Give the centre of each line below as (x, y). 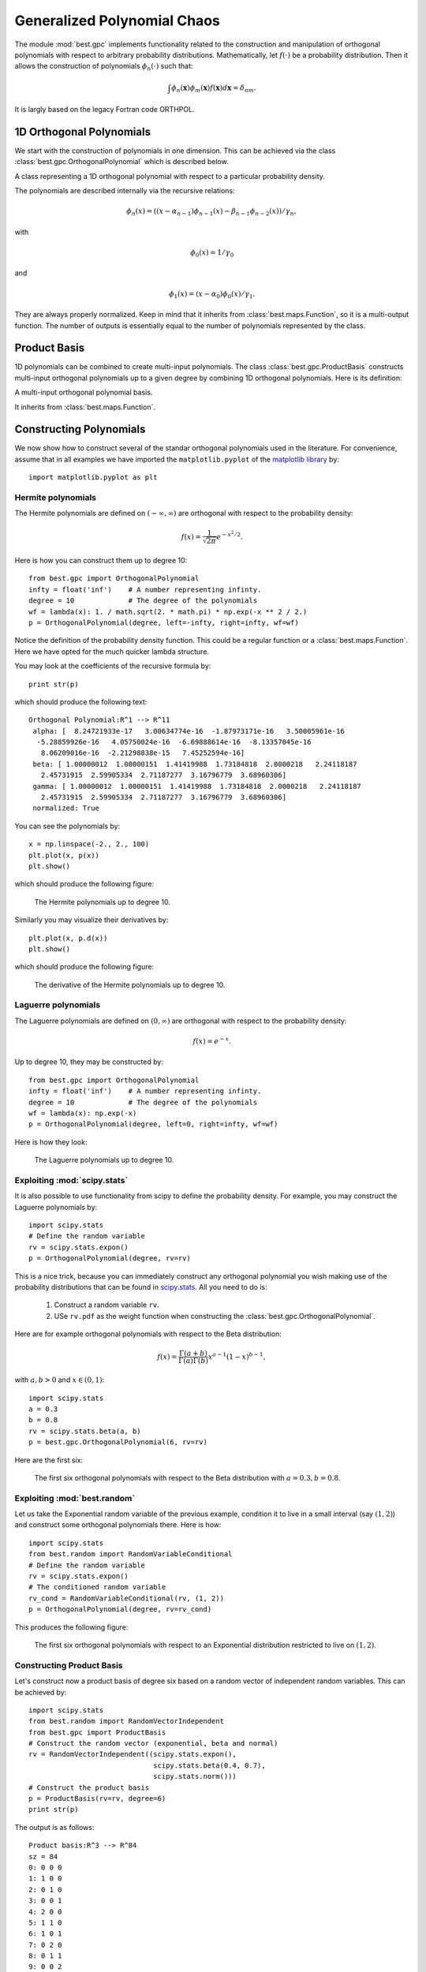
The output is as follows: (54, 1827)
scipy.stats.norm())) (194, 1776)
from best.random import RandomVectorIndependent (127, 1721)
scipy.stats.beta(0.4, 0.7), (209, 1765)
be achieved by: (41, 1692)
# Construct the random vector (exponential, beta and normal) (153, 1744)
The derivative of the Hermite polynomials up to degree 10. (130, 984)
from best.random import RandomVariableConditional (131, 1554)
